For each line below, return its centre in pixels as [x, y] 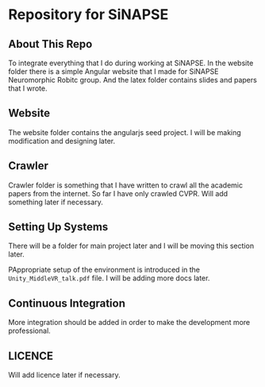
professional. [30, 331]
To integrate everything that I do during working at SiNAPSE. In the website [131, 63]
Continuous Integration [67, 303]
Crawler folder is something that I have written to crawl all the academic [126, 185]
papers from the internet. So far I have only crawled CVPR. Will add [118, 193]
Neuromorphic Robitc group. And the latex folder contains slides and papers [133, 80]
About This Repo [50, 44]
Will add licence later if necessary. [64, 375]
